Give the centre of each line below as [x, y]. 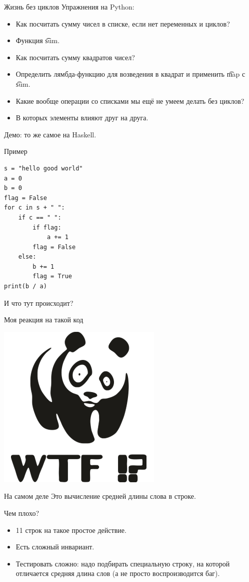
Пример [16, 151]
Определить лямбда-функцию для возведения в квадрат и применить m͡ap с [130, 74]
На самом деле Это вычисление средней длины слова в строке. [100, 496]
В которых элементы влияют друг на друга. [82, 118]
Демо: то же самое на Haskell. [50, 134]
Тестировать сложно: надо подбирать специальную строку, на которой [123, 563]
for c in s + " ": [34, 208]
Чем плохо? [22, 513]
